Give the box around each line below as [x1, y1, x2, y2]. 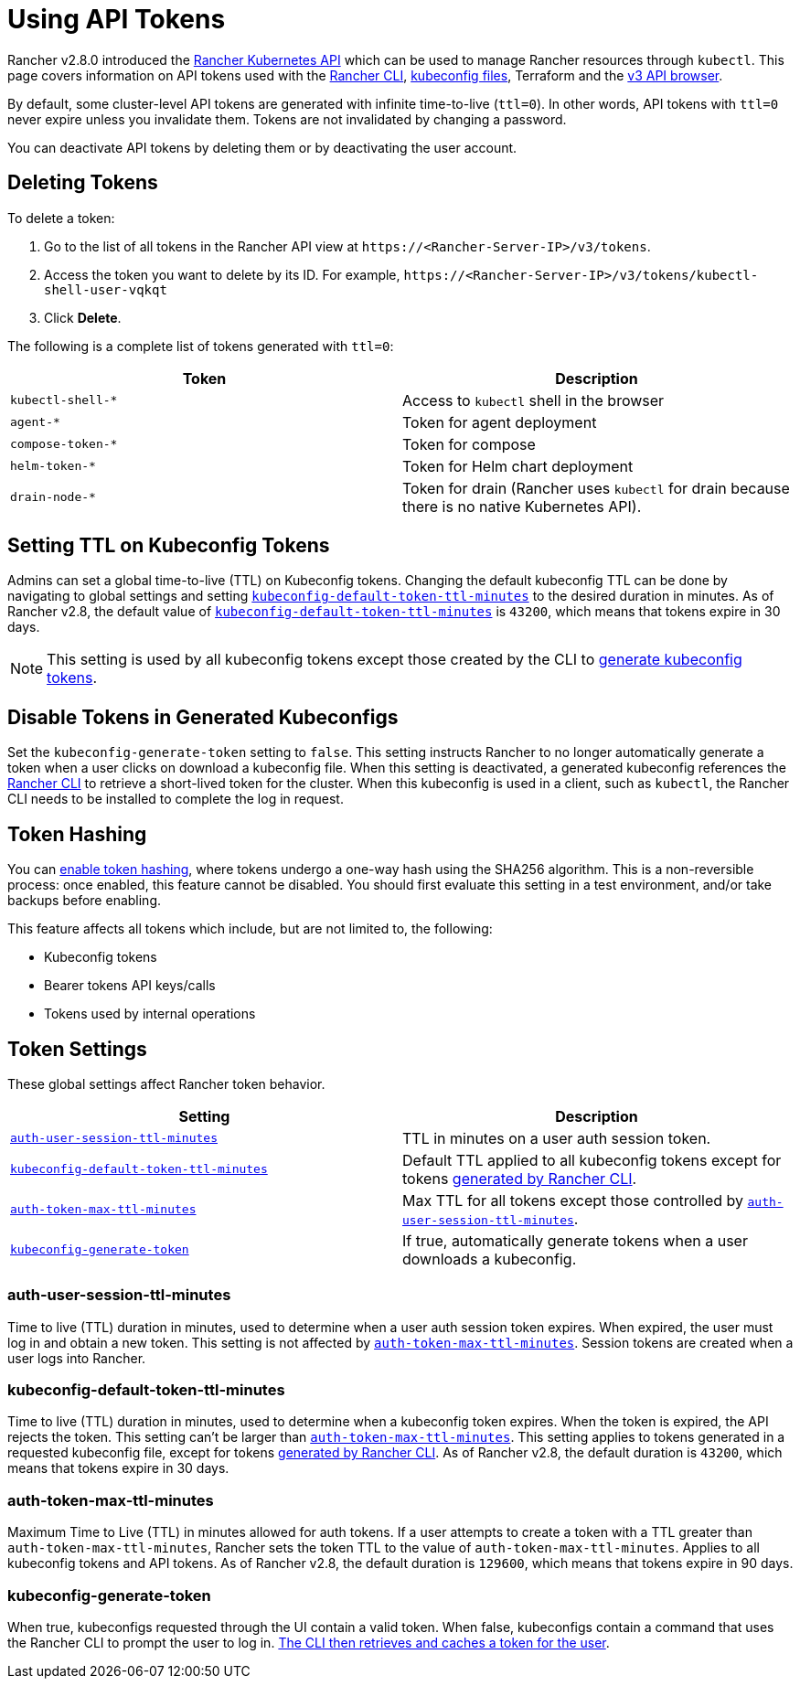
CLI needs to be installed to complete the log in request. [7, 791, 344, 807]
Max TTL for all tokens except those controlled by [402, 1190, 744, 1210]
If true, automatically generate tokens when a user [402, 1231, 748, 1250]
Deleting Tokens [7, 171, 158, 195]
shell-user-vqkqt [44, 282, 167, 297]
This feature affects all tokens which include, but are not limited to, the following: [7, 921, 493, 937]
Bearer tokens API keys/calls [44, 977, 216, 994]
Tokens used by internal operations [44, 1006, 256, 1022]
